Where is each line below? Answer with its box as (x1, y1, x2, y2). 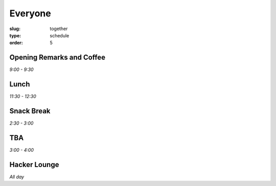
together (50, 26, 68, 32)
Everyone (9, 8, 51, 19)
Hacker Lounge (9, 160, 59, 169)
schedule (50, 32, 70, 38)
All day (9, 174, 25, 180)
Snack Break (9, 106, 51, 115)
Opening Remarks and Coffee (9, 53, 106, 62)
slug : (9, 26, 20, 32)
